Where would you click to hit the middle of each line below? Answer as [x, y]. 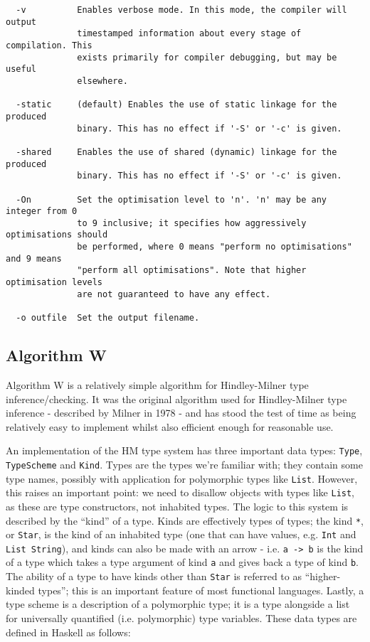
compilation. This [49, 45]
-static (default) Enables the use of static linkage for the [176, 105]
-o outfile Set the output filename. [108, 318]
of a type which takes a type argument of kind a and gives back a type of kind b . [182, 562]
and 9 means [34, 258]
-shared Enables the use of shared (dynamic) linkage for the [176, 152]
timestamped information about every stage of [189, 34]
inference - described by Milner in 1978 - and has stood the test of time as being [181, 413]
